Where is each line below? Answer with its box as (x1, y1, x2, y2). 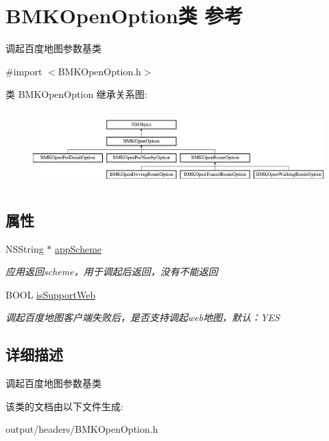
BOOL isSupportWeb (5, 287, 96, 301)
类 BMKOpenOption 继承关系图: (5, 87, 147, 101)
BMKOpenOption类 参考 (5, 1, 243, 29)
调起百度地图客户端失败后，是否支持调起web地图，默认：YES (5, 310, 280, 325)
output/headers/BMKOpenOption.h (5, 422, 158, 436)
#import (5, 64, 42, 78)
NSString (5, 241, 44, 255)
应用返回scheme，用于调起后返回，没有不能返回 (5, 264, 218, 279)
